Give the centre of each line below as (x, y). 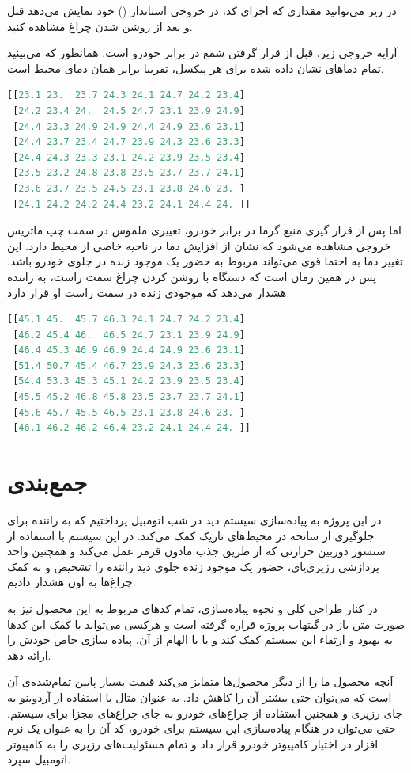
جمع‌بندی (47, 482)
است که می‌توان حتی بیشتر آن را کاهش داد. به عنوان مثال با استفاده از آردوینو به (200, 697)
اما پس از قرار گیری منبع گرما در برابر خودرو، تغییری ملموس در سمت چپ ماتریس (204, 230)
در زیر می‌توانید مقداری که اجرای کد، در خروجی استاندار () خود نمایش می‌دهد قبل (202, 10)
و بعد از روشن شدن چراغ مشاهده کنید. (100, 26)
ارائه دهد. (29, 655)
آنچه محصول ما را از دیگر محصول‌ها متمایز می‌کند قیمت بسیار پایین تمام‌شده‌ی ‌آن (200, 682)
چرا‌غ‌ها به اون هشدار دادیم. (72, 582)
